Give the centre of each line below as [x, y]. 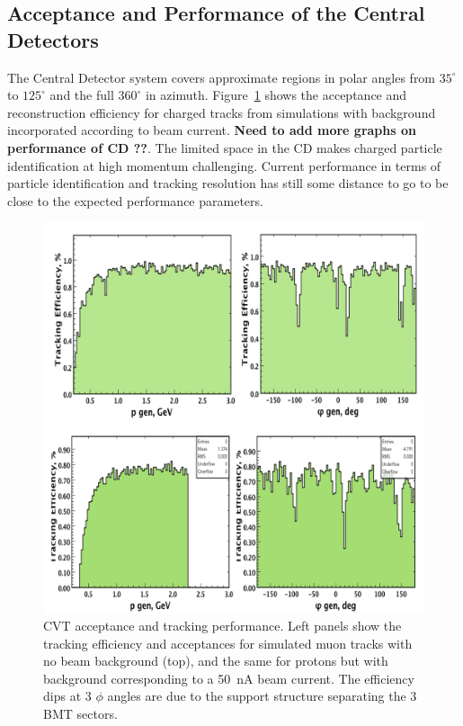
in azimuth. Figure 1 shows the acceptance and [276, 95]
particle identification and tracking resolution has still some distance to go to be [228, 183]
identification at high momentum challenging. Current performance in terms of [224, 165]
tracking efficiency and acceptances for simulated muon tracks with [228, 643]
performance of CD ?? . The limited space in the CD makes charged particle [225, 147]
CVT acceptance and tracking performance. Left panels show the [223, 626]
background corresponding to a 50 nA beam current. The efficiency [229, 678]
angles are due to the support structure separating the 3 [262, 696]
